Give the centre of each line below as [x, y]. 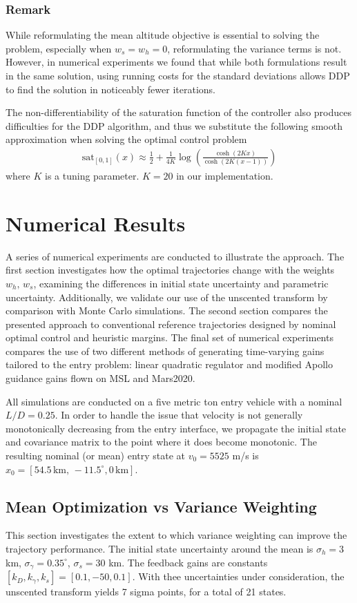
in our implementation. [225, 175]
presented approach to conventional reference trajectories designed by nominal [171, 324]
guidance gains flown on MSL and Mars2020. [100, 378]
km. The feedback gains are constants [188, 562]
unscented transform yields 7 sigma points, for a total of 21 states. [146, 592]
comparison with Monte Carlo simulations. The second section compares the [167, 310]
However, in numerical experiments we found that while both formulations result [176, 62]
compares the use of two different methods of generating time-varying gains [165, 351]
